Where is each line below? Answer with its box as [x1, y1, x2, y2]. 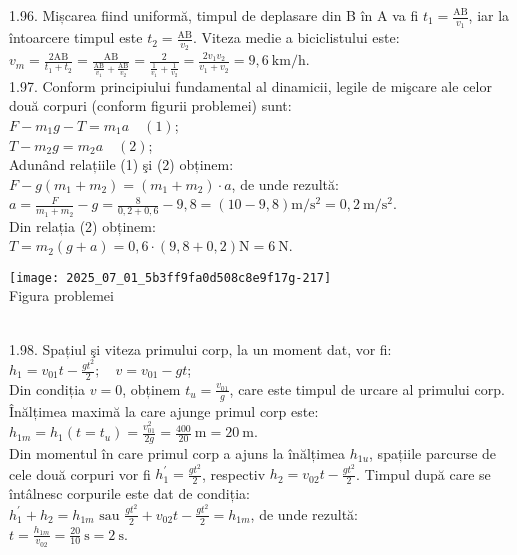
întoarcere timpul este [9, 27, 143, 48]
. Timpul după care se [356, 463, 491, 484]
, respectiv [202, 463, 266, 484]
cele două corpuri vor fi [9, 463, 151, 484]
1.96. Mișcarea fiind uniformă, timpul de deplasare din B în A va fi [9, 5, 419, 25]
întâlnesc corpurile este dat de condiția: [9, 483, 250, 504]
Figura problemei [9, 285, 114, 306]
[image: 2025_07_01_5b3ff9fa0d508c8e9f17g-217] [9, 270, 332, 285]
